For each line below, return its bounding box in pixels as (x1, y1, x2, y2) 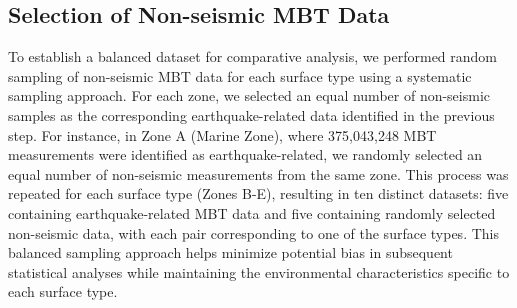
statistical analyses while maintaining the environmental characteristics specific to (8, 261, 510, 282)
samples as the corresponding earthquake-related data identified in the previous (8, 104, 495, 125)
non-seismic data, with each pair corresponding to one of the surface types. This (8, 222, 499, 243)
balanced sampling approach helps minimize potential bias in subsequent (8, 242, 453, 263)
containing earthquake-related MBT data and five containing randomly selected (8, 202, 496, 223)
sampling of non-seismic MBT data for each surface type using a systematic (8, 65, 472, 86)
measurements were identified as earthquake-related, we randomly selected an (8, 144, 483, 165)
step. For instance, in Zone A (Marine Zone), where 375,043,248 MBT (8, 124, 437, 145)
